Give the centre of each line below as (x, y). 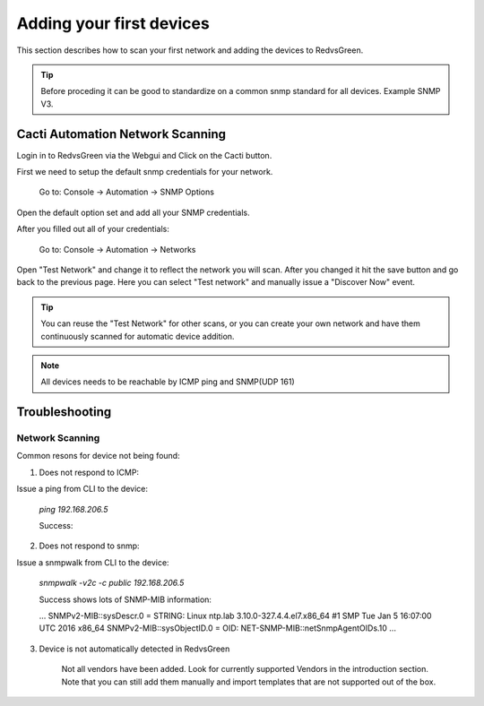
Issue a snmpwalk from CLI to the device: (93, 562)
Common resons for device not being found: (98, 456)
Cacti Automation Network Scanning (121, 134)
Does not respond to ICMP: (89, 472)
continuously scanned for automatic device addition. (138, 336)
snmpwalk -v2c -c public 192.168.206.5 (112, 583)
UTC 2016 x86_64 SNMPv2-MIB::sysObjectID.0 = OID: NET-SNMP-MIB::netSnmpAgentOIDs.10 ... (217, 628)
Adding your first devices (113, 23)
